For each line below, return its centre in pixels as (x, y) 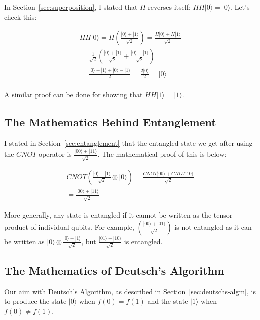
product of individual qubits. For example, (69, 226)
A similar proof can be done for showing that (73, 95)
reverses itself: (169, 7)
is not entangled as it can (213, 226)
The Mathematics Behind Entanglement (110, 122)
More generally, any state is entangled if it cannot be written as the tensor (118, 214)
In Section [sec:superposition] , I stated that (71, 7)
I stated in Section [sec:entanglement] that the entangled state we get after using (128, 143)
